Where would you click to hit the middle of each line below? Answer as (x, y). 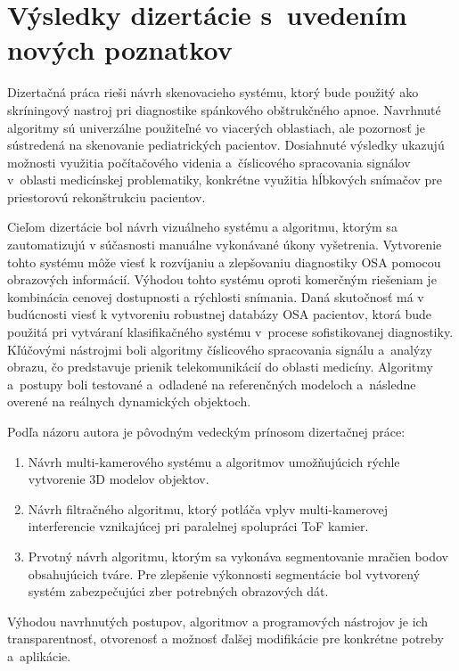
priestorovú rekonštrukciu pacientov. (107, 196)
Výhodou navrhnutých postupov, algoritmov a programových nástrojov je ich (218, 621)
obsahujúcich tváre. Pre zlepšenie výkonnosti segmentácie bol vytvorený (224, 573)
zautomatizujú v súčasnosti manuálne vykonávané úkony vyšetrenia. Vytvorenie (225, 245)
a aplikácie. (39, 655)
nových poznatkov (120, 49)
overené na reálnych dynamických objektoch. (129, 401)
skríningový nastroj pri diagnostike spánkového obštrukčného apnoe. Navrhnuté (224, 109)
